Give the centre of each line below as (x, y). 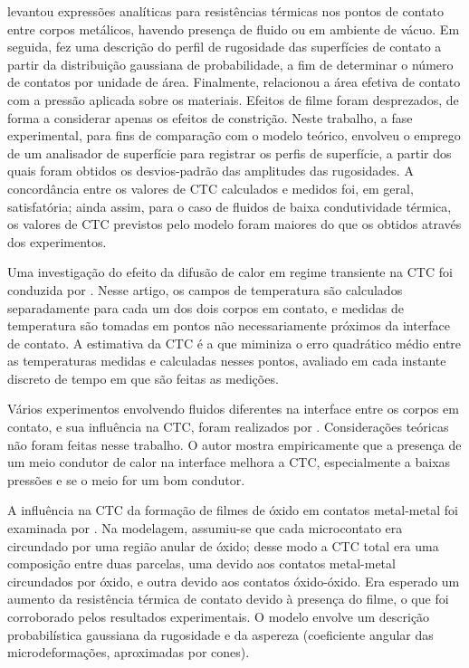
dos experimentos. (57, 241)
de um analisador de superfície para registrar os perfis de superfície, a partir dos (230, 153)
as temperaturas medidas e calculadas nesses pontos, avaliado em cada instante (227, 361)
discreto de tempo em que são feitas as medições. (143, 378)
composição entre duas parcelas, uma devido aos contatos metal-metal (201, 563)
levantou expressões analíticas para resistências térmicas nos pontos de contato (225, 11)
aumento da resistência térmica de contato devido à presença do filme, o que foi (228, 599)
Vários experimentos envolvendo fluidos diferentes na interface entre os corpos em (233, 409)
